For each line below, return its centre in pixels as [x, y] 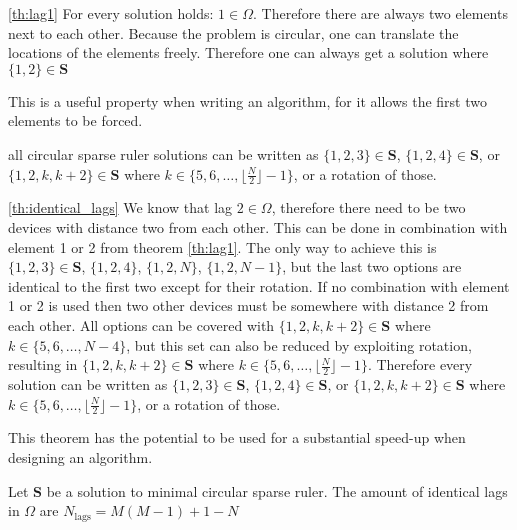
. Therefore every [420, 364]
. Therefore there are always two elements [380, 13]
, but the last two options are [372, 266]
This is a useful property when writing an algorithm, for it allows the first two [247, 100]
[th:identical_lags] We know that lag [120, 207]
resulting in [43, 364]
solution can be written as [88, 383]
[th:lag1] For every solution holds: [111, 13]
